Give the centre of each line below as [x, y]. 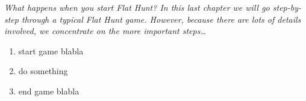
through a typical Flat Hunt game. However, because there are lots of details [161, 19]
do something [43, 71]
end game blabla [49, 91]
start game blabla [51, 51]
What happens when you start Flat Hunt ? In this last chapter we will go [137, 7]
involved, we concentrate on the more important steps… [105, 31]
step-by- [287, 7]
